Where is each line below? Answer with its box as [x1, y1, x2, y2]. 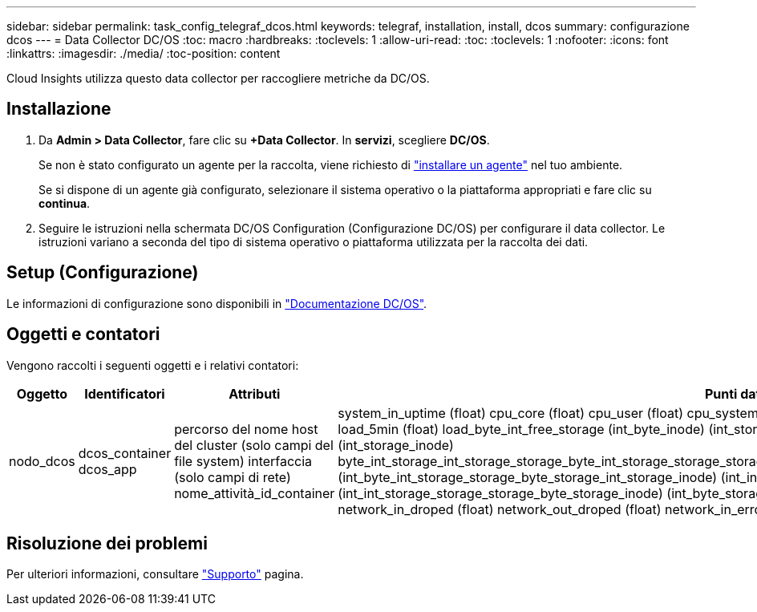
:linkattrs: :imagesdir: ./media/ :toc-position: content [6, 47, 281, 60]
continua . [38, 196, 91, 210]
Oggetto [16, 385, 67, 402]
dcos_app [78, 460, 137, 477]
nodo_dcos [9, 452, 75, 469]
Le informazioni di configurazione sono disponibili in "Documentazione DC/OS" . [6, 296, 427, 310]
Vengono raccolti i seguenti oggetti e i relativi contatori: [6, 358, 299, 372]
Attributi [229, 385, 281, 402]
